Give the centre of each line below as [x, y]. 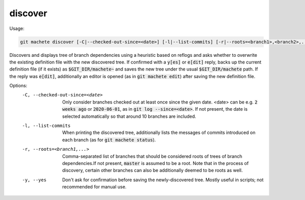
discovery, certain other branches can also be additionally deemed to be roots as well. [152, 171]
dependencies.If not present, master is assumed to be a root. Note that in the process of [156, 163]
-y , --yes [34, 180]
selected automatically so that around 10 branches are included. [129, 116]
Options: [18, 86]
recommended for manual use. [94, 187]
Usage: [17, 28]
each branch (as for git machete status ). [109, 140]
